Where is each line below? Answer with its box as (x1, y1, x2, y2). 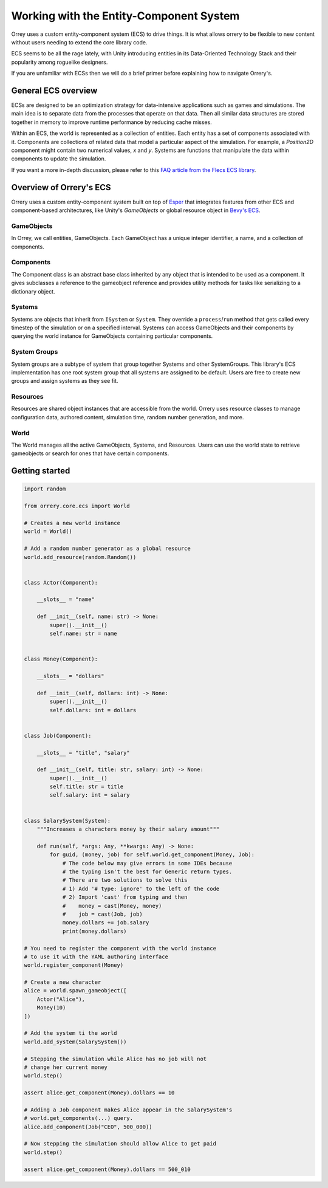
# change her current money (24, 1063, 108, 1071)
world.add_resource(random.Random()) (24, 554, 137, 560)
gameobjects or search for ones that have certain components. (11, 450, 169, 457)
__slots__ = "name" (36, 596, 95, 603)
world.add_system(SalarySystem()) (24, 1038, 127, 1045)
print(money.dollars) (62, 927, 127, 935)
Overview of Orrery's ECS (11, 182, 112, 193)
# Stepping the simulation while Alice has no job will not (24, 1055, 207, 1062)
